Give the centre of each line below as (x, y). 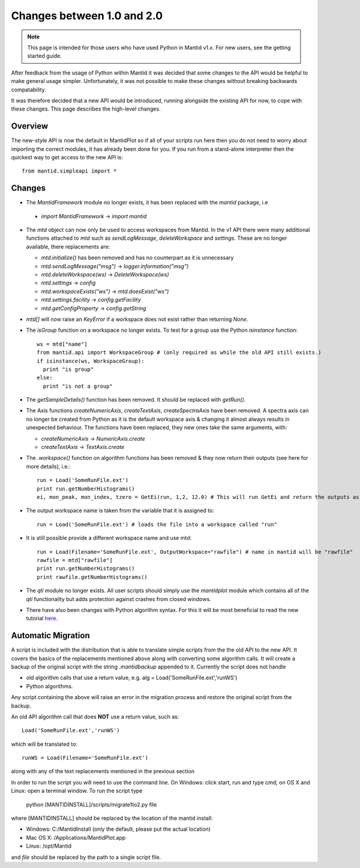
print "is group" (68, 369)
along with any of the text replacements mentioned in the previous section (103, 771)
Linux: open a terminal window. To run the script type (77, 791)
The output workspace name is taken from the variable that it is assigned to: (120, 510)
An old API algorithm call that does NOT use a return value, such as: (95, 717)
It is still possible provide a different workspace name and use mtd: (109, 538)
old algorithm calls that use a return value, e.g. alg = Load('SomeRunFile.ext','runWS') (132, 678)
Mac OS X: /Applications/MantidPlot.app (76, 837)
